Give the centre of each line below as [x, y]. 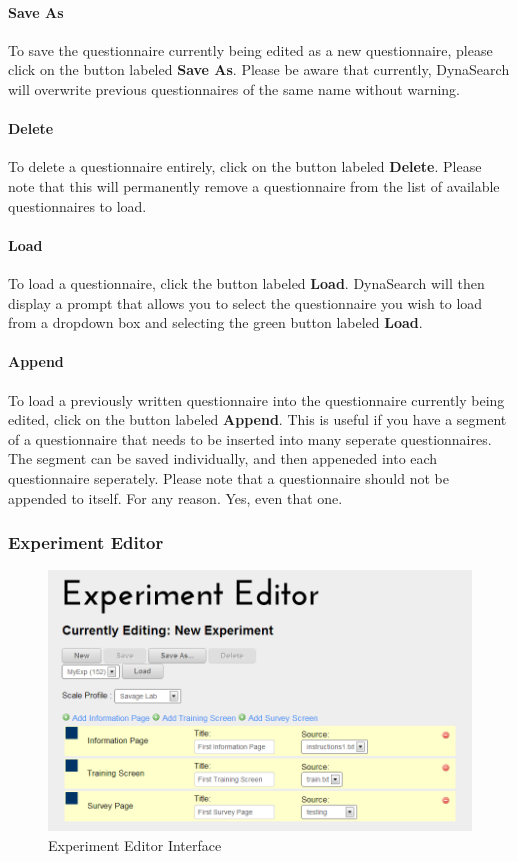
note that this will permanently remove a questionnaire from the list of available [254, 185]
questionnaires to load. [77, 205]
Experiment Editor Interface [135, 844]
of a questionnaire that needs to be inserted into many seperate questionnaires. [250, 438]
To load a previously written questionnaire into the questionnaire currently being [256, 399]
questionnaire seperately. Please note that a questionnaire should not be [228, 477]
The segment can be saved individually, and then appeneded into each [223, 458]
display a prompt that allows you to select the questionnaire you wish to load [245, 302]
